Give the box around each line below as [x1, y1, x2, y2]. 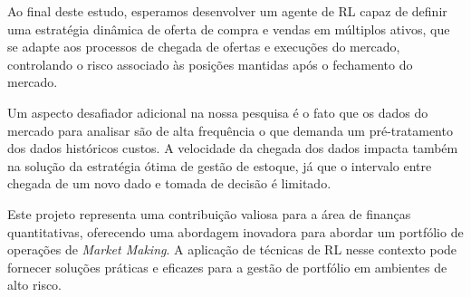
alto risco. [7, 275, 62, 294]
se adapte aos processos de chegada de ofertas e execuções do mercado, [7, 37, 400, 56]
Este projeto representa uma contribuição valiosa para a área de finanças [7, 204, 411, 223]
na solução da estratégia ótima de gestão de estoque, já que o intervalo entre [7, 156, 432, 175]
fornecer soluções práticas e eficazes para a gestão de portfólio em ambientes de [7, 257, 447, 276]
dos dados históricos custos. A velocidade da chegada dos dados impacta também [7, 139, 458, 158]
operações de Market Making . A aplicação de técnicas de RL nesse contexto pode [7, 240, 457, 259]
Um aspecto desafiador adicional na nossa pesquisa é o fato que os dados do [7, 102, 428, 121]
